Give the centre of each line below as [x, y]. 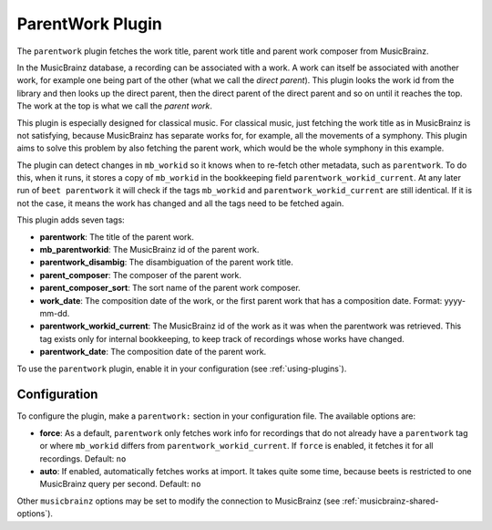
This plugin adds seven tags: [71, 220]
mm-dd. [55, 313]
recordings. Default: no [83, 458]
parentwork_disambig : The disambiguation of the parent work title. [166, 262]
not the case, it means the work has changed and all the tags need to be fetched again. [180, 203]
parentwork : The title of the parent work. [117, 236]
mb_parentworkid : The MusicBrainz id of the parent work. [149, 250]
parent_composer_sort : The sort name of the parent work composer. [170, 288]
